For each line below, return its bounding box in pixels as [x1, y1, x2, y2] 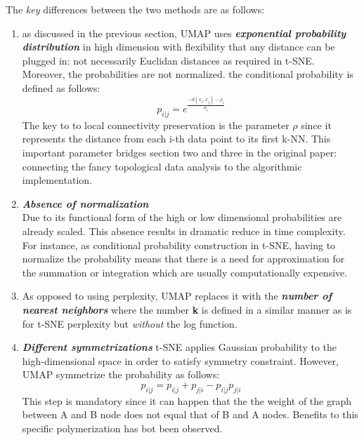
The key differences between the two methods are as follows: [6, 2, 265, 16]
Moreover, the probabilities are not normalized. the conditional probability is [22, 67, 353, 81]
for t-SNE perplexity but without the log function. [22, 316, 238, 331]
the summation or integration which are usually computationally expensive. [22, 265, 348, 279]
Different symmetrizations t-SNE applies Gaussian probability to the [22, 340, 337, 354]
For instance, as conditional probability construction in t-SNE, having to [22, 237, 336, 252]
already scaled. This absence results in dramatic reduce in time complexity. [22, 224, 346, 238]
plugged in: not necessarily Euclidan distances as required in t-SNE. [22, 53, 315, 67]
